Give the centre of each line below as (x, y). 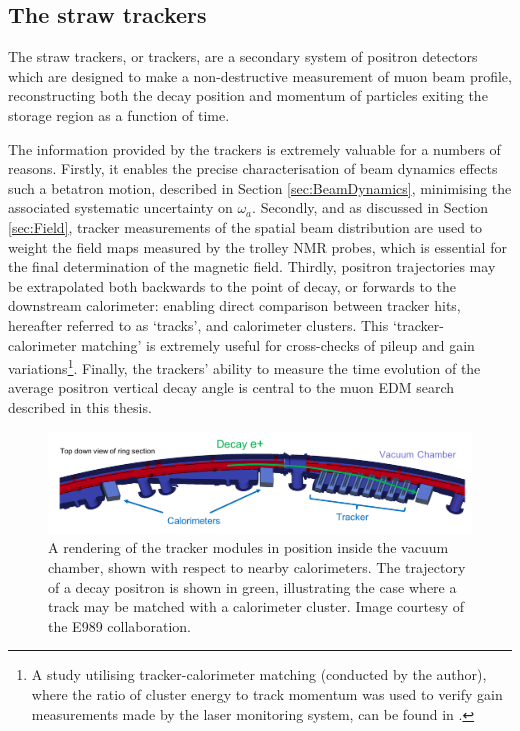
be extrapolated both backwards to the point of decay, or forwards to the (232, 285)
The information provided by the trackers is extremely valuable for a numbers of (254, 148)
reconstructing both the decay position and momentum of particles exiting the (248, 95)
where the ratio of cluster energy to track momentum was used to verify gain (267, 693)
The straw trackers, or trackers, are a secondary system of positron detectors (243, 56)
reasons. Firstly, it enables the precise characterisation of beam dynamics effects (253, 168)
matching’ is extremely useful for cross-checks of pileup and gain (278, 344)
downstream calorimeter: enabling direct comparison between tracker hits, (234, 305)
